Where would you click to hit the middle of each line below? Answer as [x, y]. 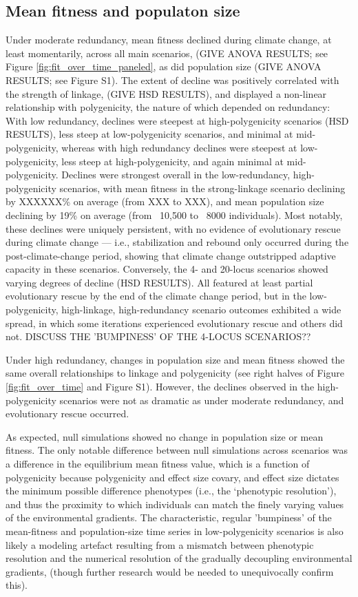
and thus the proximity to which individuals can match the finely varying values [175, 504]
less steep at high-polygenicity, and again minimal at [172, 161]
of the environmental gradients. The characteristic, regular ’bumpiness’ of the [169, 517]
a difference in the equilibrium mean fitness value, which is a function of [158, 464]
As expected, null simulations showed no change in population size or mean [165, 436]
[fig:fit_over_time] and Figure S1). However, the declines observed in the [160, 387]
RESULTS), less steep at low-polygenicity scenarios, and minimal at [149, 134]
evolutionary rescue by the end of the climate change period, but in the [156, 296]
